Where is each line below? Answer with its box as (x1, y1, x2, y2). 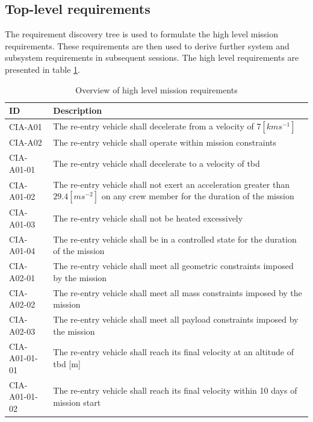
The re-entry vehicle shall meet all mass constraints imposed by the (53, 286, 302, 299)
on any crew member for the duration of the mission (101, 190, 294, 202)
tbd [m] (53, 357, 81, 370)
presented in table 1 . (5, 63, 80, 75)
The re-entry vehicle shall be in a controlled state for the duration (53, 232, 297, 245)
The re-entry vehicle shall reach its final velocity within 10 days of (53, 384, 297, 397)
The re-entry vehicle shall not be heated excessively (53, 212, 243, 225)
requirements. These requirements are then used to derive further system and (5, 39, 290, 52)
